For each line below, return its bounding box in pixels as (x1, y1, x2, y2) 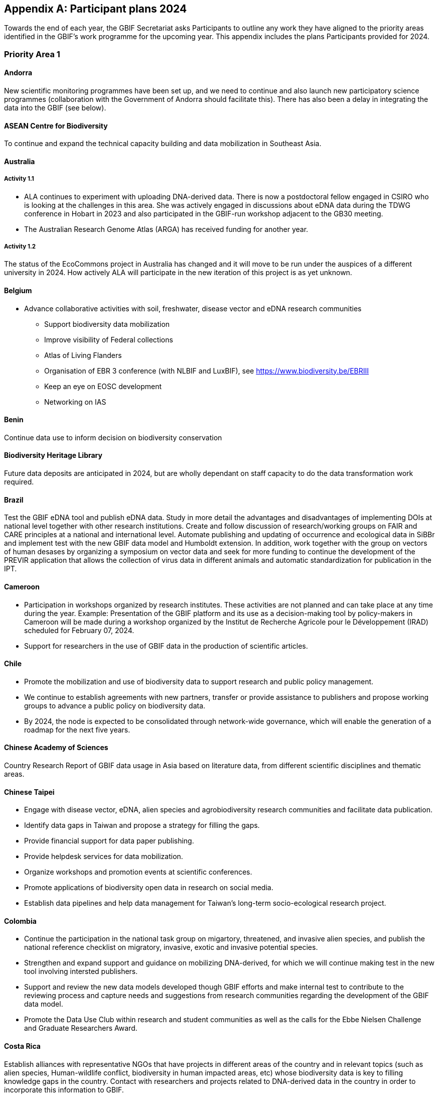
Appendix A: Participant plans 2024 (4, 3, 187, 15)
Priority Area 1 (4, 49, 60, 59)
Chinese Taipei (4, 787, 55, 796)
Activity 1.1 (4, 175, 34, 183)
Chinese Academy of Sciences (4, 743, 108, 752)
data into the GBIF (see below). (4, 103, 106, 112)
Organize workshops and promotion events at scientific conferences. (24, 868, 252, 877)
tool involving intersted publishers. (24, 967, 138, 976)
